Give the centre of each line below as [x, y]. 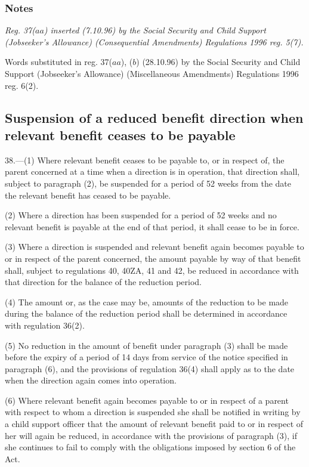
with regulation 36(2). [45, 325]
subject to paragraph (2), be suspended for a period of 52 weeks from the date [148, 183]
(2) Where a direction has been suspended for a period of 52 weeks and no [141, 215]
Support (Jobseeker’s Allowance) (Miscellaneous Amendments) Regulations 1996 [152, 73]
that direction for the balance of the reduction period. [103, 282]
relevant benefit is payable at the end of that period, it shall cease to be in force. [152, 226]
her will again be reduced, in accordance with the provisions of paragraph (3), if [151, 435]
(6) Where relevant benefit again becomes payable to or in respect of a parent [147, 400]
